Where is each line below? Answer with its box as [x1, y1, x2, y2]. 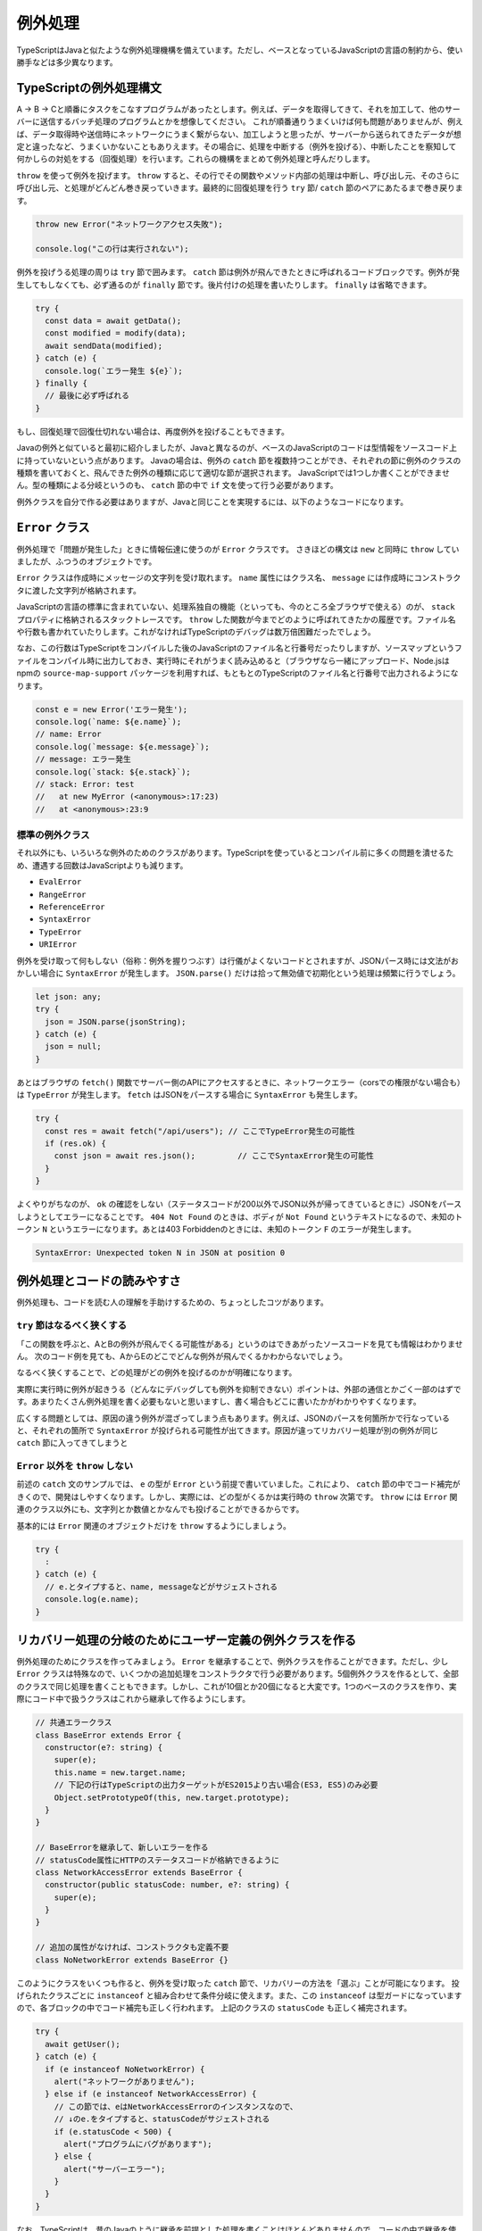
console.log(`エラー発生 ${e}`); [45, 366, 183, 376]
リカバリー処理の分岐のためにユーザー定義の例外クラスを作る [16, 1632, 357, 1647]
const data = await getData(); [45, 316, 182, 326]
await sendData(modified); [45, 340, 163, 351]
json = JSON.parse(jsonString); [45, 1016, 187, 1026]
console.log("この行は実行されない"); [35, 244, 189, 254]
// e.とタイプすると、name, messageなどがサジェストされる [45, 1581, 278, 1592]
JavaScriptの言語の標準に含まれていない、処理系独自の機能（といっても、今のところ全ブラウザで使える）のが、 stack [16, 601, 455, 612]
